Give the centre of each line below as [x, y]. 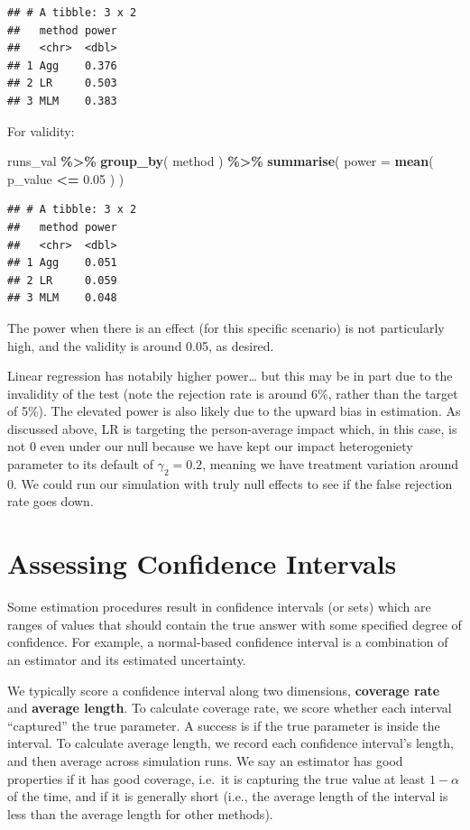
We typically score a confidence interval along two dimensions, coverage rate [224, 690]
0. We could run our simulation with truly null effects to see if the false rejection [230, 483]
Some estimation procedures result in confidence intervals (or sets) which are [219, 607]
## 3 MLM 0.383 [62, 101]
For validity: [41, 130]
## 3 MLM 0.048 [62, 298]
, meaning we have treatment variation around [331, 464]
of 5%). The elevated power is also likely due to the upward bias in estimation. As [234, 411]
